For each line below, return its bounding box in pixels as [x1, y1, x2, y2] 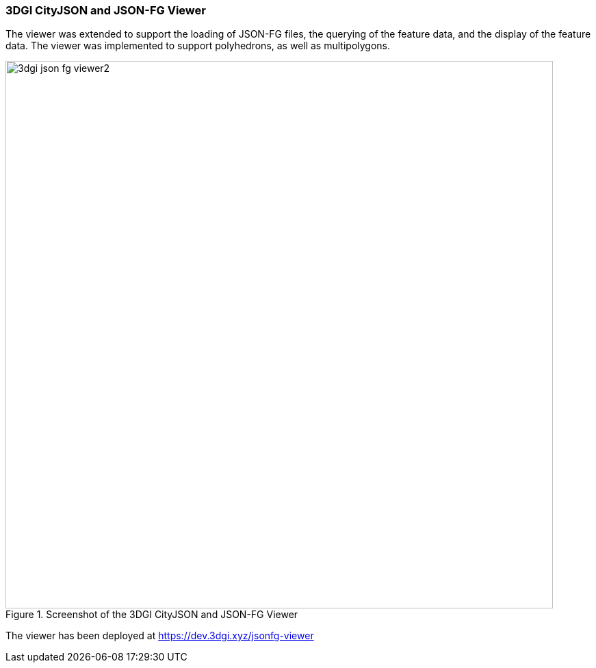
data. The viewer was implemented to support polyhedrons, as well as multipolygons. [5, 40, 391, 52]
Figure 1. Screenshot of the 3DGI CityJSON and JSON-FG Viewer [5, 608, 298, 621]
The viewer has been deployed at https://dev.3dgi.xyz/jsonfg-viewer [5, 630, 314, 642]
